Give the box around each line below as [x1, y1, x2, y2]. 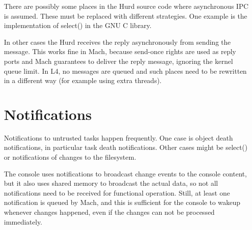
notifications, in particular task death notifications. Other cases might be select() [4, 142, 248, 152]
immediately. [4, 216, 42, 227]
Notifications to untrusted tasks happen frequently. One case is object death [4, 132, 233, 143]
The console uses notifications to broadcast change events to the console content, [4, 168, 247, 178]
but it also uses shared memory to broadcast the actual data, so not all [4, 178, 218, 188]
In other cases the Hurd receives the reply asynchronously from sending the [4, 36, 231, 47]
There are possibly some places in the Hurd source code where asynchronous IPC [4, 1, 249, 11]
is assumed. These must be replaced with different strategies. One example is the [4, 10, 247, 21]
